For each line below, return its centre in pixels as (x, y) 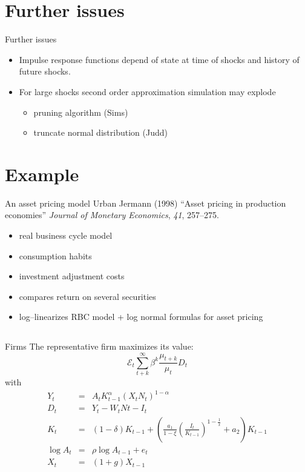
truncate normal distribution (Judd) (100, 132)
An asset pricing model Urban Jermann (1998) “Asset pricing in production (146, 203)
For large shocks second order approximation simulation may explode (147, 91)
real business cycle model (66, 235)
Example (42, 174)
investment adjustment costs (72, 276)
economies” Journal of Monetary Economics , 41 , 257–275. (112, 215)
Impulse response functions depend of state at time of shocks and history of (159, 59)
